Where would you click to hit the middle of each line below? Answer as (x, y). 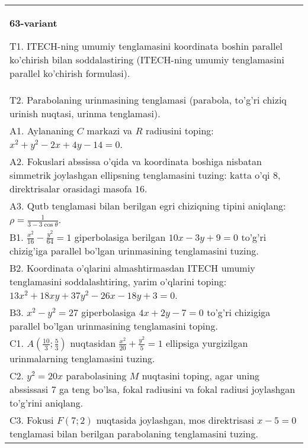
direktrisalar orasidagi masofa (71, 188)
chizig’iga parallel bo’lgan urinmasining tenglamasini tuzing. (134, 251)
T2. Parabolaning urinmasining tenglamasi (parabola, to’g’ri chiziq (148, 100)
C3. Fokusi (32, 420)
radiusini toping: (179, 130)
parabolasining (96, 376)
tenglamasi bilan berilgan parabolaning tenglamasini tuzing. (134, 434)
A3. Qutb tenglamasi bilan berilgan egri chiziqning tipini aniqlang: (148, 206)
